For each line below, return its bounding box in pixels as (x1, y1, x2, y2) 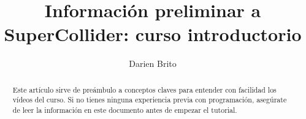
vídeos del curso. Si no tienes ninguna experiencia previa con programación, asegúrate (12, 94, 287, 105)
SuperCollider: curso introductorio (4, 21, 302, 47)
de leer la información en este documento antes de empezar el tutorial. (12, 105, 237, 115)
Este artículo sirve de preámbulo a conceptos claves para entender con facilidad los (12, 84, 277, 94)
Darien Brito (129, 57, 177, 70)
